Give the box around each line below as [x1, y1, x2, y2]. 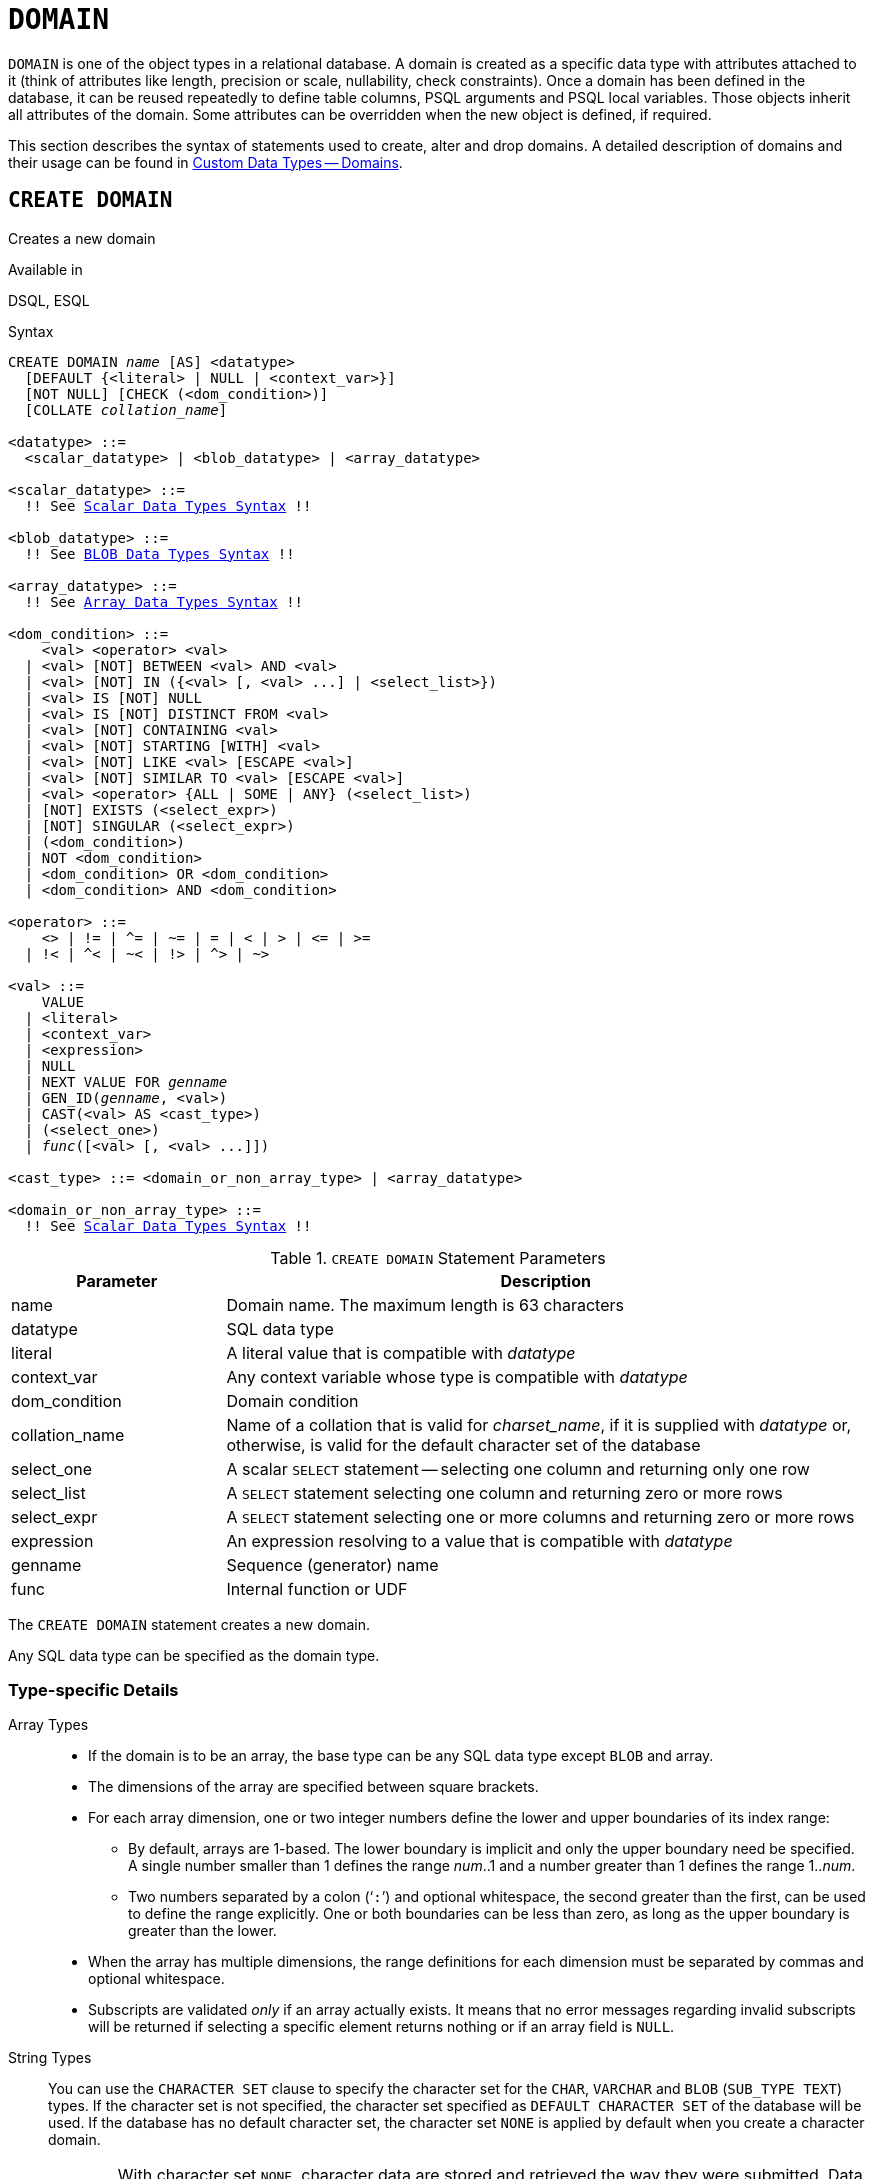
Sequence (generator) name [226, 1554, 439, 1575]
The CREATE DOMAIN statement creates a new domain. [8, 1615, 370, 1633]
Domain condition [226, 1390, 359, 1411]
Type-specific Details [8, 1679, 179, 1700]
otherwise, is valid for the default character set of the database [226, 1434, 701, 1455]
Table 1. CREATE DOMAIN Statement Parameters [270, 1247, 606, 1268]
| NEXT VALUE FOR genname [24, 1073, 228, 1090]
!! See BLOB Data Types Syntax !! [24, 545, 295, 562]
